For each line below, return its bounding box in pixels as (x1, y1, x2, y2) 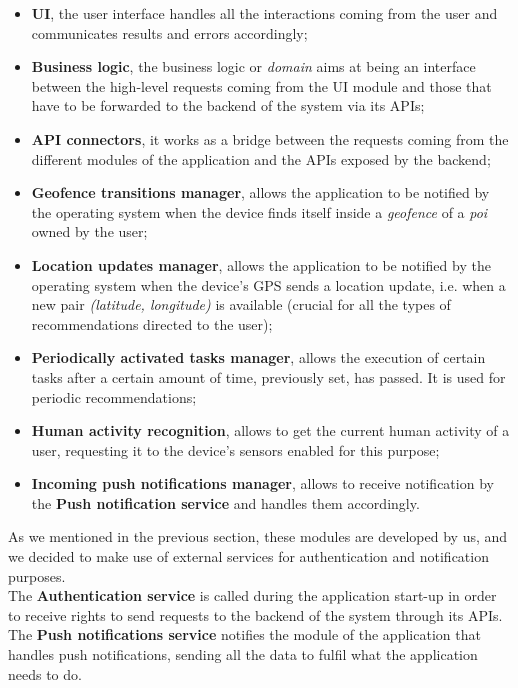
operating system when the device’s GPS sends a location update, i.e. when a (31, 274, 506, 295)
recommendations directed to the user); (31, 313, 273, 334)
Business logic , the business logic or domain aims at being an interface (31, 56, 476, 77)
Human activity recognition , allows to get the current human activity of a (31, 420, 510, 441)
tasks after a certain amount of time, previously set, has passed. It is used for (31, 366, 506, 387)
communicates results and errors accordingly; (31, 22, 308, 43)
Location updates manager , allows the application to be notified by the (31, 254, 491, 275)
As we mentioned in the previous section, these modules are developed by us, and (8, 526, 508, 547)
